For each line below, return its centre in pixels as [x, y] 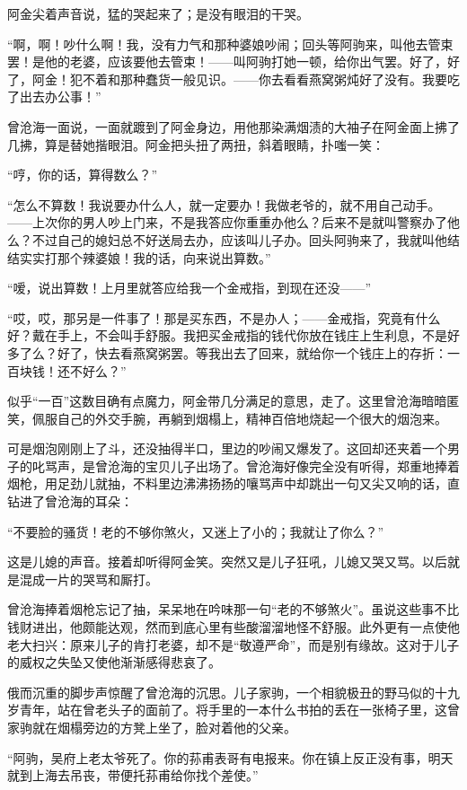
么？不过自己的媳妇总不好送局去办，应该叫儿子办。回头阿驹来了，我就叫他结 [233, 239]
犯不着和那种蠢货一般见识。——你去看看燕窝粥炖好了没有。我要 [258, 79]
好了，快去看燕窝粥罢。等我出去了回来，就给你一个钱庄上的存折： [252, 352]
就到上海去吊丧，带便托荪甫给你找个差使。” [133, 775]
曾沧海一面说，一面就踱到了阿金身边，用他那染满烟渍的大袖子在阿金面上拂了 [233, 126]
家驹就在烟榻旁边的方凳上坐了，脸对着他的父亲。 [152, 727]
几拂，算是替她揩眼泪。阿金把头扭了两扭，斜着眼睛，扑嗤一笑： [196, 144]
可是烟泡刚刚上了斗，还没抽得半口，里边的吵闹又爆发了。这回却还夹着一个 [227, 448]
